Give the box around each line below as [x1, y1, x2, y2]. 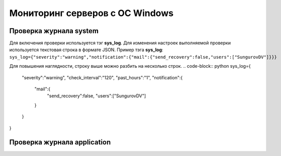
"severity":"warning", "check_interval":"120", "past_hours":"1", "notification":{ [22, 74, 183, 80]
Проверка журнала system [9, 27, 99, 35]
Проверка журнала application [9, 138, 111, 146]
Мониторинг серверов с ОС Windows [9, 8, 173, 19]
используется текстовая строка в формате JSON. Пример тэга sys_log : [9, 47, 163, 53]
